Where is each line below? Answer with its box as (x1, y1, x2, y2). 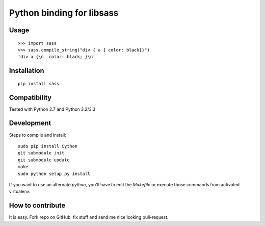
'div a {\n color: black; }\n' (18, 54, 96, 60)
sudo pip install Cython (18, 143, 78, 149)
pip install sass (18, 81, 59, 86)
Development (9, 119, 52, 127)
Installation (9, 67, 44, 75)
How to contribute (9, 201, 66, 210)
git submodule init (18, 150, 65, 156)
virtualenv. (9, 189, 30, 195)
